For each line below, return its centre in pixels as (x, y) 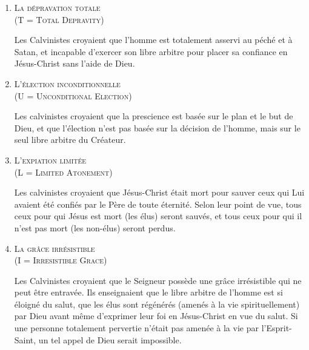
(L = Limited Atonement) (63, 172)
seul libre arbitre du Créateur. (70, 140)
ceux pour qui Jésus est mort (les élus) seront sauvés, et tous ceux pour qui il (158, 216)
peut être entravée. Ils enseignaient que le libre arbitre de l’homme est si (148, 292)
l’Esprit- (277, 328)
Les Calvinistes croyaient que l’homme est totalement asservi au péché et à (153, 40)
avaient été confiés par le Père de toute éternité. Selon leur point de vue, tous (158, 204)
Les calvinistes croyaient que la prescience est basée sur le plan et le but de (154, 116)
